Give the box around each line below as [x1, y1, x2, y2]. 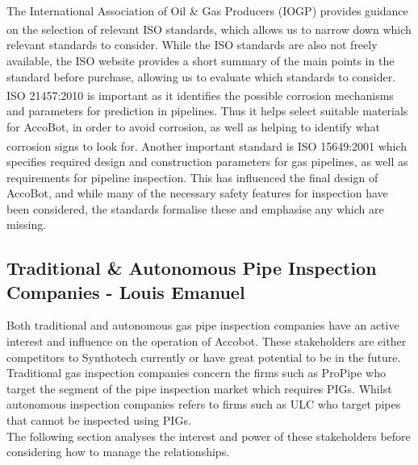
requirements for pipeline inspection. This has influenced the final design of [6, 168, 378, 185]
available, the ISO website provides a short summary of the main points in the [6, 52, 395, 69]
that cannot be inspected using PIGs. [6, 412, 191, 429]
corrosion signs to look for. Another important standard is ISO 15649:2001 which [6, 137, 408, 154]
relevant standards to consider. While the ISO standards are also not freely [6, 36, 378, 53]
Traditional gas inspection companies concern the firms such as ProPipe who [6, 364, 387, 381]
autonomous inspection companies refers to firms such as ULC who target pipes [6, 396, 401, 413]
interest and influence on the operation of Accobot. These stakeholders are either [6, 333, 407, 350]
